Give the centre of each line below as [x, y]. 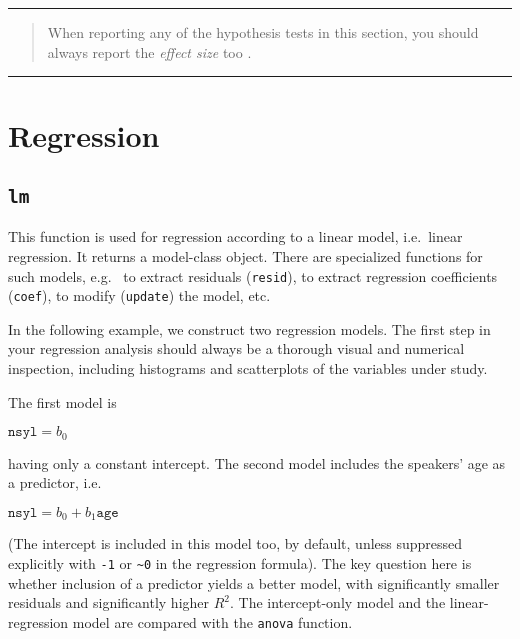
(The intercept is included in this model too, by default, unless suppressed [235, 543]
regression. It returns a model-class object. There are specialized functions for [245, 255]
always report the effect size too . [149, 51]
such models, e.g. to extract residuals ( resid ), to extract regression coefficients [253, 275]
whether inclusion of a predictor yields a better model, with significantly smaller [254, 582]
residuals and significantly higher [109, 602]
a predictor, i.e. [55, 482]
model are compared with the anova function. [212, 621]
